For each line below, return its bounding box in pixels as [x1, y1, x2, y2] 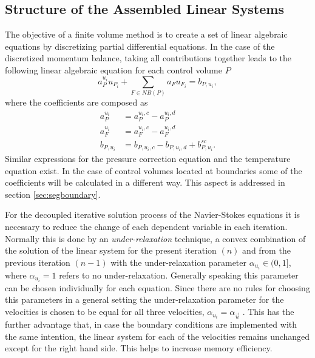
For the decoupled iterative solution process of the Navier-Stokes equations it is [5, 208, 300, 221]
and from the [242, 244, 291, 257]
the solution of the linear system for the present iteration [5, 244, 217, 257]
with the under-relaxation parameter [110, 255, 247, 268]
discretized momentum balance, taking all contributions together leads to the [5, 52, 292, 64]
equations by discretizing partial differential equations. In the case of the [5, 39, 275, 52]
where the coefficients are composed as [5, 95, 148, 108]
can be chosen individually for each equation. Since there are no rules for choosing [5, 281, 310, 294]
